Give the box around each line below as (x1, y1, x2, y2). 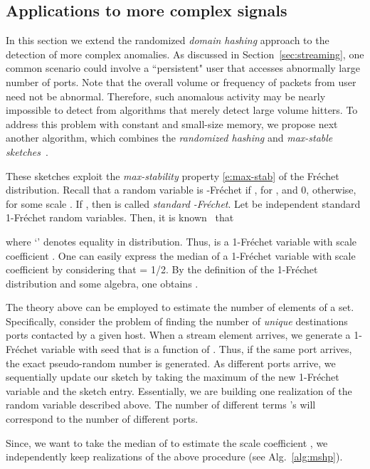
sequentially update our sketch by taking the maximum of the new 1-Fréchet (6, 369, 339, 384)
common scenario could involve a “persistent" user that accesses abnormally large (6, 60, 360, 75)
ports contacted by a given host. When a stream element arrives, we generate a (6, 327, 351, 342)
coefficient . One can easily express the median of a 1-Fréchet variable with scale (6, 248, 356, 263)
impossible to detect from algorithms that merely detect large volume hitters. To (6, 102, 358, 117)
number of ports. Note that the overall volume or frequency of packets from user (6, 74, 356, 89)
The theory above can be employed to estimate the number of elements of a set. (6, 300, 354, 315)
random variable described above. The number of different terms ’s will (6, 397, 316, 412)
